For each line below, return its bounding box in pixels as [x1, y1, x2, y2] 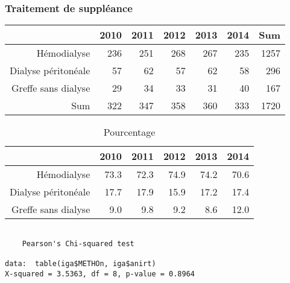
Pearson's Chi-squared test [22, 239, 134, 248]
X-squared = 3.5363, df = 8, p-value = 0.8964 [5, 269, 195, 278]
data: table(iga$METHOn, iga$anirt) [5, 259, 156, 269]
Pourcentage [103, 125, 156, 139]
